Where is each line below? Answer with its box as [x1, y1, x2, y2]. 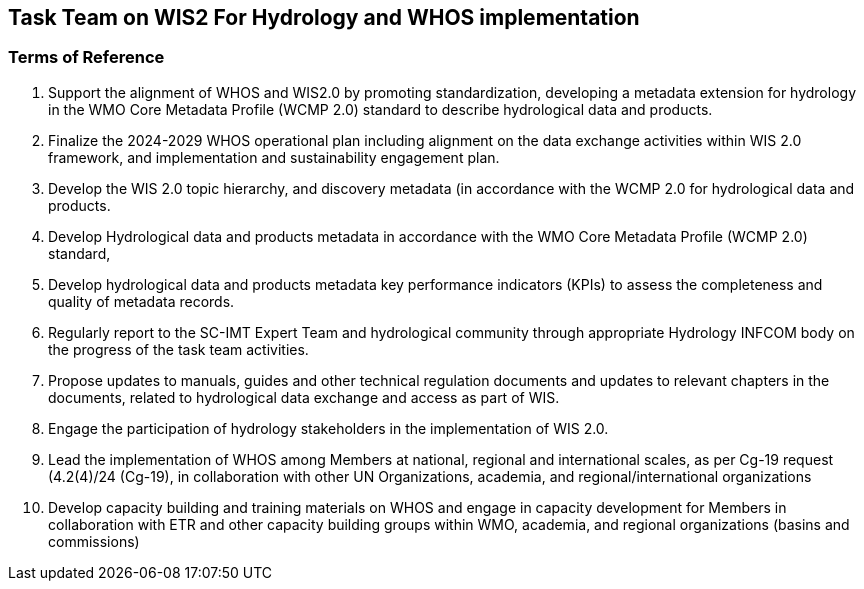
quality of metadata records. [48, 292, 235, 310]
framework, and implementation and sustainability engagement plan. [48, 148, 500, 166]
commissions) [48, 532, 140, 550]
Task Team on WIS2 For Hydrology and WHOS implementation [8, 5, 640, 30]
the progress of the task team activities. [48, 340, 309, 358]
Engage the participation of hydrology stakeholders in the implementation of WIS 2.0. [48, 419, 609, 437]
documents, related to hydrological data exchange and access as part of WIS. [48, 388, 560, 406]
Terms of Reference [8, 47, 165, 68]
